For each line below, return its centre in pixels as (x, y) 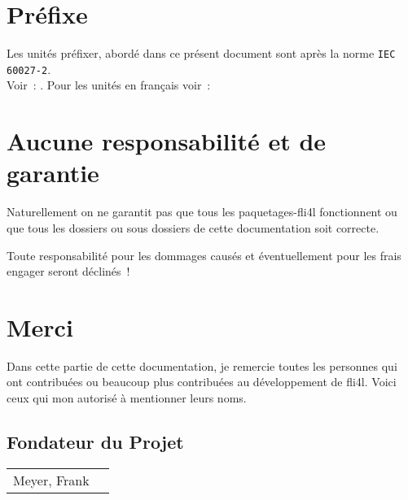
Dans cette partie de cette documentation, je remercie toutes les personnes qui (202, 365)
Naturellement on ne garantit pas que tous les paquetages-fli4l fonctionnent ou (202, 212)
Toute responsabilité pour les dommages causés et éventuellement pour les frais (204, 255)
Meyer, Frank (51, 480)
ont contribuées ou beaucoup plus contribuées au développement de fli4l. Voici (202, 382)
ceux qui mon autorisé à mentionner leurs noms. (127, 398)
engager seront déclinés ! (68, 271)
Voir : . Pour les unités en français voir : (109, 85)
